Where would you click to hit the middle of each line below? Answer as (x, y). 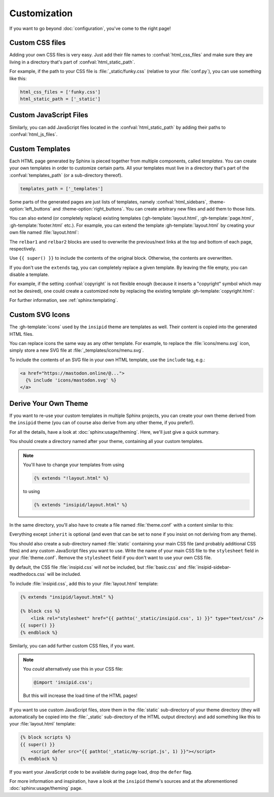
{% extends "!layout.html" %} (71, 478)
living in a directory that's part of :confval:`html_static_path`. (72, 62)
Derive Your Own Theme (49, 403)
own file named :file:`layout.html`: (44, 232)
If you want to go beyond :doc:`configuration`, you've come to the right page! (90, 28)
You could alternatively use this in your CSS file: (73, 669)
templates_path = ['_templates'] (62, 188)
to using (31, 491)
